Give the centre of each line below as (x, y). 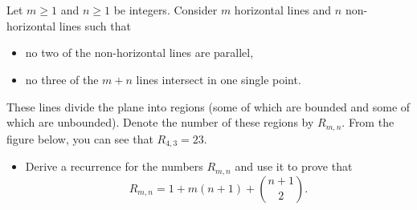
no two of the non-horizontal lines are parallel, (139, 52)
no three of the (62, 79)
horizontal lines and (283, 10)
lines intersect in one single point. (219, 79)
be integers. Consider (166, 10)
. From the (368, 122)
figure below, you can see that (80, 138)
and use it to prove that (294, 166)
